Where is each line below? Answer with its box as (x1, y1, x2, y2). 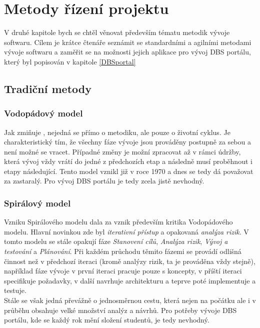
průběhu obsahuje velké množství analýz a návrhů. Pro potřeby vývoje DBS (4, 304, 237, 315)
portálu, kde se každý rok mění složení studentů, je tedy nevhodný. (4, 314, 209, 325)
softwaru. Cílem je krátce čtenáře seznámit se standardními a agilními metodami (4, 36, 251, 47)
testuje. (4, 285, 26, 295)
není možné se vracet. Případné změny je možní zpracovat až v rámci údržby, (4, 146, 241, 156)
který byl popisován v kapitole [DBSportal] (4, 56, 136, 66)
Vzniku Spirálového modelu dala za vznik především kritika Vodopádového (4, 216, 233, 227)
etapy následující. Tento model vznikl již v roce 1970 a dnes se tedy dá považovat (4, 165, 253, 176)
